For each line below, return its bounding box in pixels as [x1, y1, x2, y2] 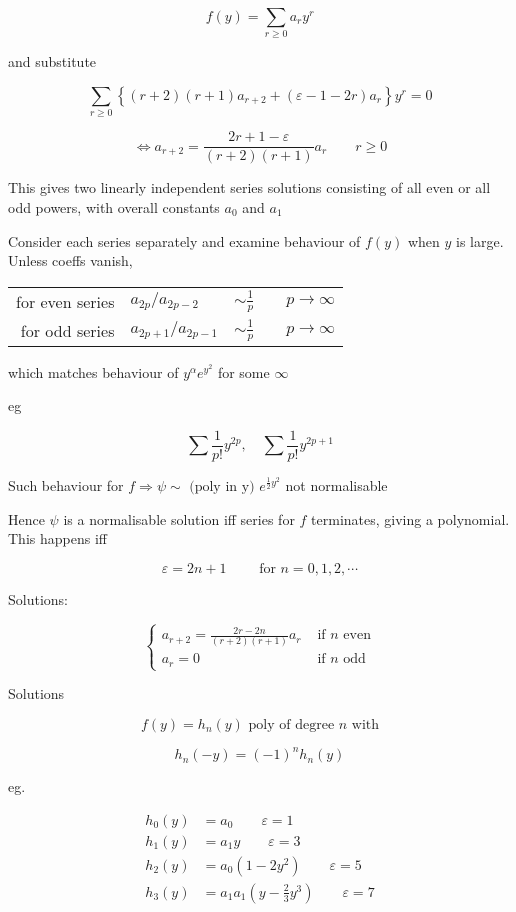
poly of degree [248, 717, 335, 732]
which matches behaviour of [8, 361, 179, 382]
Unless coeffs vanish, [8, 250, 133, 271]
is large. [456, 230, 504, 251]
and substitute [8, 51, 97, 72]
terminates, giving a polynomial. [311, 508, 510, 529]
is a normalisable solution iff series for [63, 508, 295, 529]
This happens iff [8, 528, 107, 549]
